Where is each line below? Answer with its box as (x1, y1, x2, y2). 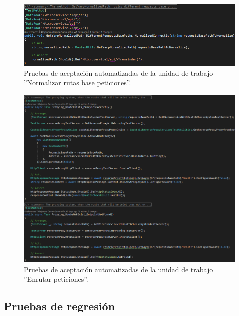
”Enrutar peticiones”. (24, 274, 88, 284)
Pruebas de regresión (4, 298, 115, 314)
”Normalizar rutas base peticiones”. (24, 77, 131, 88)
